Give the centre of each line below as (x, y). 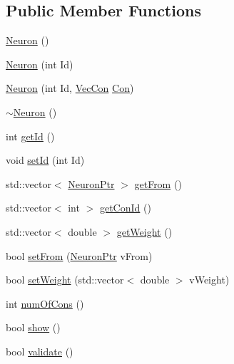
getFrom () (158, 183)
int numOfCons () (45, 303)
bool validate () (40, 351)
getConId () (125, 208)
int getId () (30, 136)
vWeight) (209, 280)
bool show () (33, 327)
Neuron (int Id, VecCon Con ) (70, 88)
